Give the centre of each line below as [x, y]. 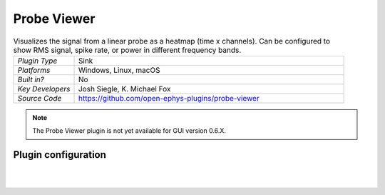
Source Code [40, 98]
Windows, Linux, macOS [119, 70]
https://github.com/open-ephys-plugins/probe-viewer [169, 98]
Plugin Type [37, 61]
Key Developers [44, 89]
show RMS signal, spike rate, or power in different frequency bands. [127, 50]
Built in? [31, 79]
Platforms [34, 70]
